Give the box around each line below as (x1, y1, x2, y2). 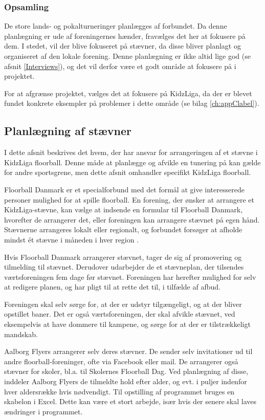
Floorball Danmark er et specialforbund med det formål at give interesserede (4, 184, 245, 194)
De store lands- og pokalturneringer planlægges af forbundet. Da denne (4, 20, 227, 31)
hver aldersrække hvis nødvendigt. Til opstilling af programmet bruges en (4, 386, 235, 396)
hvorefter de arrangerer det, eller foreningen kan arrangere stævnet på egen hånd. (4, 214, 260, 225)
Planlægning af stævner (4, 123, 131, 139)
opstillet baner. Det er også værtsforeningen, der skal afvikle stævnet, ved (4, 308, 235, 319)
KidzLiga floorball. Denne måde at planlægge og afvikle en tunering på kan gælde (4, 157, 261, 167)
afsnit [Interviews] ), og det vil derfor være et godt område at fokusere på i (4, 60, 236, 71)
